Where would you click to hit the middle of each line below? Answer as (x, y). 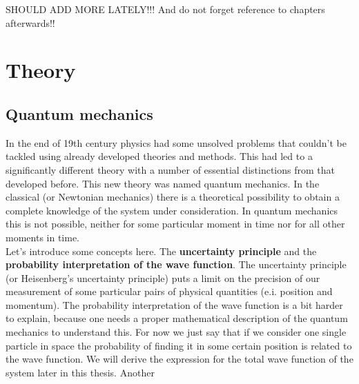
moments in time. (43, 237)
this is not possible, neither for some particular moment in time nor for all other (175, 224)
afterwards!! (30, 22)
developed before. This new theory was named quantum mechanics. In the (163, 183)
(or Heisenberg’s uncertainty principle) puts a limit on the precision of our (163, 277)
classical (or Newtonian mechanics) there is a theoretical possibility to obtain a (173, 197)
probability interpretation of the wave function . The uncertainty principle (176, 264)
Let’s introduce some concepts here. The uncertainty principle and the (161, 251)
